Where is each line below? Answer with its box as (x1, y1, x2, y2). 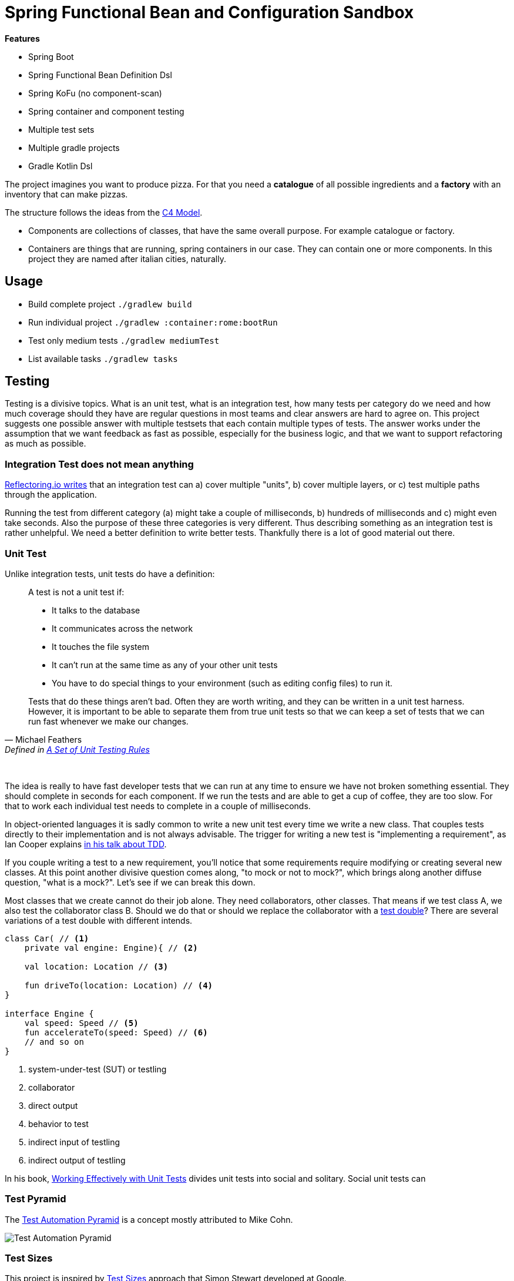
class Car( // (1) (5, 933, 89, 943)
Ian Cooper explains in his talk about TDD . (5, 839, 167, 849)
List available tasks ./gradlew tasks (28, 353, 178, 364)
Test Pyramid (5, 1193, 66, 1205)
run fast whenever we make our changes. (28, 716, 189, 726)
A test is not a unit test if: (28, 586, 125, 597)
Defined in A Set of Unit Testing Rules (5, 744, 150, 754)
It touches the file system (52, 641, 149, 652)
